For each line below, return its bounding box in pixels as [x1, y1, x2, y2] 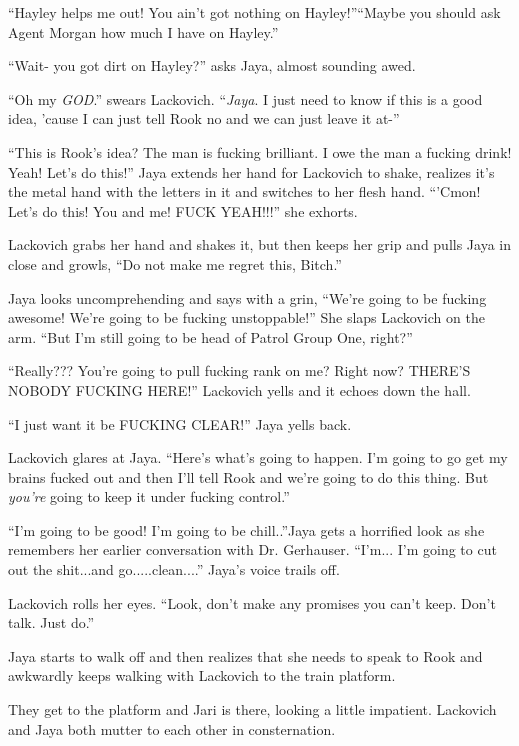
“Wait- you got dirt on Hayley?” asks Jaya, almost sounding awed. [8, 55, 416, 76]
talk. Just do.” [8, 612, 95, 633]
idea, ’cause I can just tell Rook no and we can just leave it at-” [8, 108, 400, 129]
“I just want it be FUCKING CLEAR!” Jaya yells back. [8, 413, 352, 434]
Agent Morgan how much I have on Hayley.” [8, 21, 279, 42]
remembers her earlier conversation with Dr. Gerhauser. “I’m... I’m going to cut [8, 539, 497, 560]
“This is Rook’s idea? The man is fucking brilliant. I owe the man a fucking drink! [8, 141, 512, 162]
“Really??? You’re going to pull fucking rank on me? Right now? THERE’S [8, 360, 471, 381]
